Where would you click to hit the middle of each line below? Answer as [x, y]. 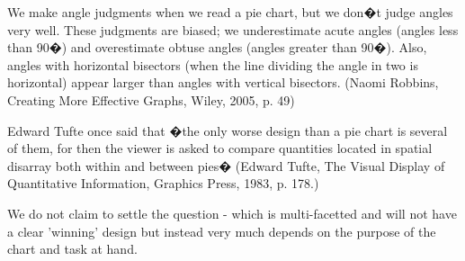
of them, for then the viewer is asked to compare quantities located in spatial [220, 148]
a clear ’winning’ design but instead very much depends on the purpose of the [222, 231]
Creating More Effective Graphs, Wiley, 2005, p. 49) [151, 99]
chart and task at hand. [72, 249]
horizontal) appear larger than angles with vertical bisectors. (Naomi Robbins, [223, 82]
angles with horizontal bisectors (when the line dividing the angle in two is [213, 64]
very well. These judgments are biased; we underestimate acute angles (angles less [233, 29]
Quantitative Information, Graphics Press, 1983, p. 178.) [163, 183]
